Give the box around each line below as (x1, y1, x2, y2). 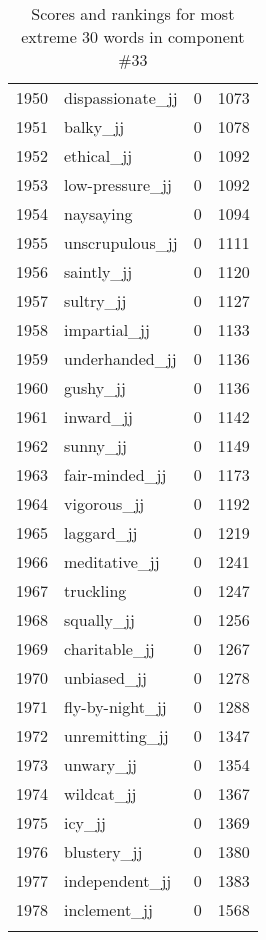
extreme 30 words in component (21, 25, 245, 48)
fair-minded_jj (64, 463, 167, 486)
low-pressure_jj (64, 173, 172, 196)
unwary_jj (64, 753, 137, 776)
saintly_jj (64, 260, 133, 283)
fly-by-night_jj (64, 695, 167, 718)
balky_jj (64, 115, 125, 138)
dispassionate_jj (64, 86, 178, 109)
